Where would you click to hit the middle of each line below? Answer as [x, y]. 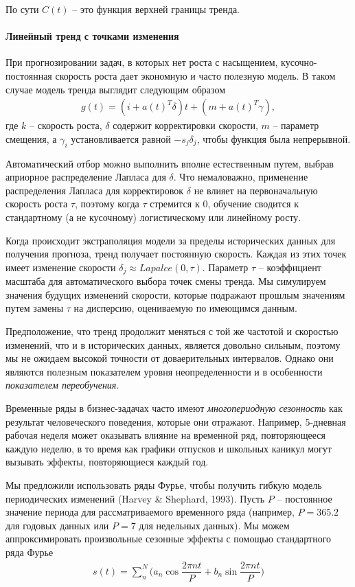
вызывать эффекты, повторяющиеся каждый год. [107, 462]
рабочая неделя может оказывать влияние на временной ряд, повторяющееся [165, 435]
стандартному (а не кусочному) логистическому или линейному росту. [153, 217]
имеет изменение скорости [61, 267]
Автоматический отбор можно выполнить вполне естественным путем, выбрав [170, 163]
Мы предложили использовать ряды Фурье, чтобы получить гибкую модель [164, 484]
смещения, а [31, 138]
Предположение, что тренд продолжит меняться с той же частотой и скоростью [172, 331]
